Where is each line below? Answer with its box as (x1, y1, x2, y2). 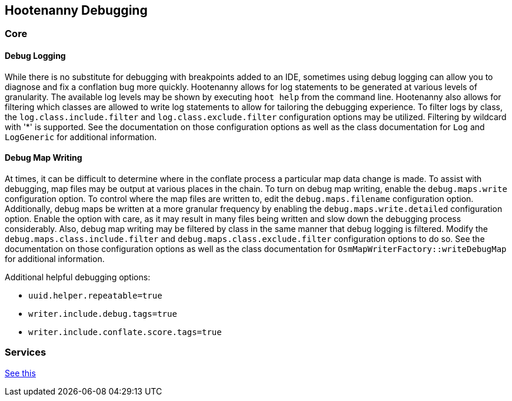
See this (5, 367, 36, 378)
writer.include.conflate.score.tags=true (28, 327, 222, 337)
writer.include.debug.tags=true (28, 309, 177, 319)
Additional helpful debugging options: (5, 271, 151, 282)
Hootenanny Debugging (5, 3, 148, 18)
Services (5, 346, 46, 359)
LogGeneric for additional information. (5, 131, 157, 142)
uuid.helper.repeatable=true (28, 290, 162, 300)
